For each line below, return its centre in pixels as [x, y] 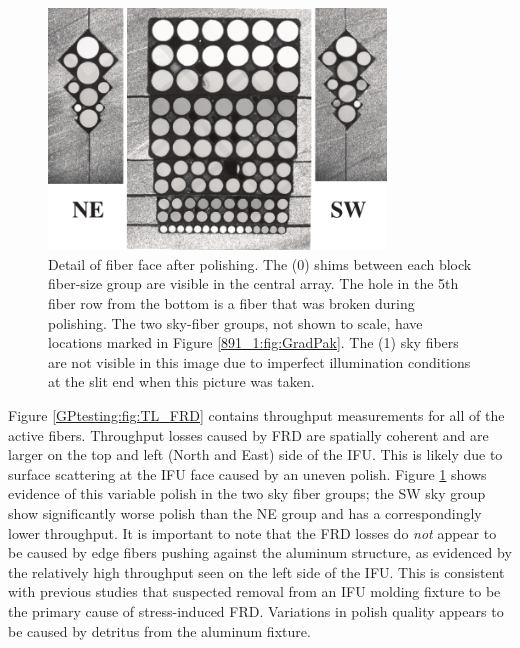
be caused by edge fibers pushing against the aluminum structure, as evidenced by [260, 552]
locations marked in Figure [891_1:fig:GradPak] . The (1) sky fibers [253, 342]
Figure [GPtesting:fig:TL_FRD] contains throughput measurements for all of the [256, 415]
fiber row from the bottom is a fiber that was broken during [231, 303]
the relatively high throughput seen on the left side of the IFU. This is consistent [256, 571]
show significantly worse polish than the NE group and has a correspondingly [245, 512]
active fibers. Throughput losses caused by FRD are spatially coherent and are [248, 434]
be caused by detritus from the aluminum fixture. [159, 630]
